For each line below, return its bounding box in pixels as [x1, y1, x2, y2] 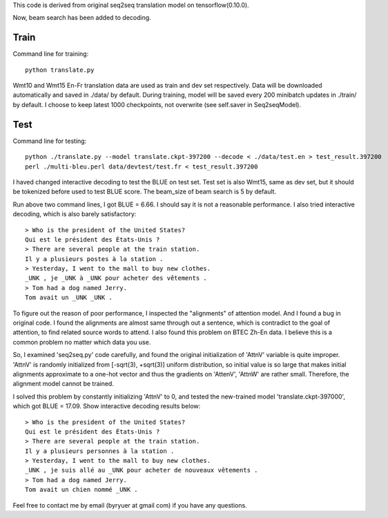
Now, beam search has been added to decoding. [12, 14, 151, 22]
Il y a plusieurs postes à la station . [25, 255, 164, 262]
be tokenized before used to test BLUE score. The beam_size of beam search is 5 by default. [12, 187, 276, 196]
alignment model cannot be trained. [12, 380, 114, 388]
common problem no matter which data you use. [12, 338, 151, 346]
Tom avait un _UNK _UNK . [25, 294, 113, 302]
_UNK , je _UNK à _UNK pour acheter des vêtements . [25, 274, 207, 282]
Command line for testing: [12, 137, 87, 145]
